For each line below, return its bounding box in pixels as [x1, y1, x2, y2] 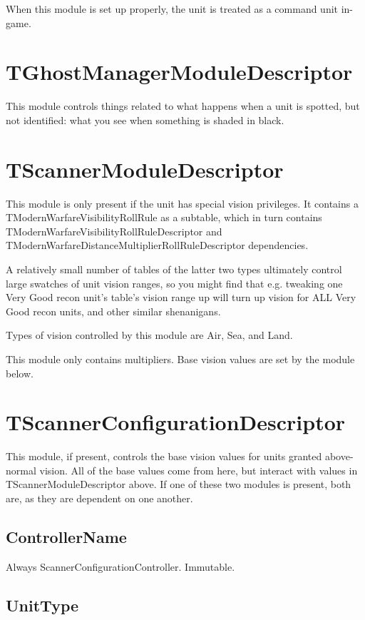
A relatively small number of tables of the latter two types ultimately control [6, 262, 342, 276]
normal [6, 462, 36, 477]
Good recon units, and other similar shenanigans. [6, 303, 221, 318]
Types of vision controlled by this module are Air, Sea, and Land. [6, 327, 293, 342]
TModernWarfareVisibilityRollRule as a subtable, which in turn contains [6, 210, 322, 225]
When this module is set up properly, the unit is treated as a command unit [6, 1, 339, 16]
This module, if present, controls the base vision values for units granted [6, 449, 322, 464]
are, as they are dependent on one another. [6, 491, 193, 506]
